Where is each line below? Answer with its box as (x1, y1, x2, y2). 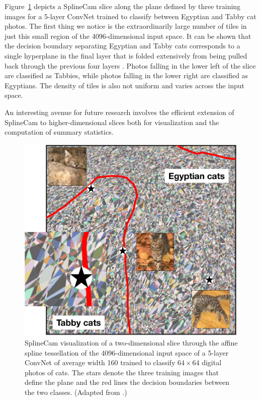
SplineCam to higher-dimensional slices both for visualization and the (5, 117, 219, 127)
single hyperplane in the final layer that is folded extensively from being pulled (5, 50, 247, 61)
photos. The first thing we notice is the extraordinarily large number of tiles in (5, 21, 247, 31)
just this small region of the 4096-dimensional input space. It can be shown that (5, 30, 251, 41)
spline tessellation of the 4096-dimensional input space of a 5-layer (25, 347, 229, 358)
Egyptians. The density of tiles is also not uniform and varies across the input (5, 80, 244, 90)
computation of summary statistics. (5, 127, 114, 137)
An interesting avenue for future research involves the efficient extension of (5, 106, 234, 117)
